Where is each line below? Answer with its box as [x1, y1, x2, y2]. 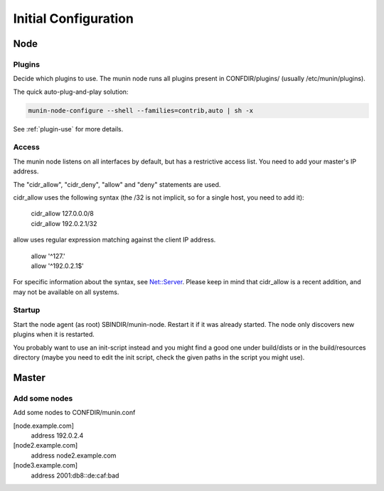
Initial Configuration [13, 11, 134, 26]
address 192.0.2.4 [31, 431, 84, 440]
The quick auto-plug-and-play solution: [13, 87, 129, 96]
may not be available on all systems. [13, 288, 119, 296]
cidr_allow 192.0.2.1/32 [31, 219, 97, 227]
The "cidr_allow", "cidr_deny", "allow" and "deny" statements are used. [13, 180, 221, 188]
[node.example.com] [13, 421, 75, 430]
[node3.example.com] [13, 461, 78, 470]
